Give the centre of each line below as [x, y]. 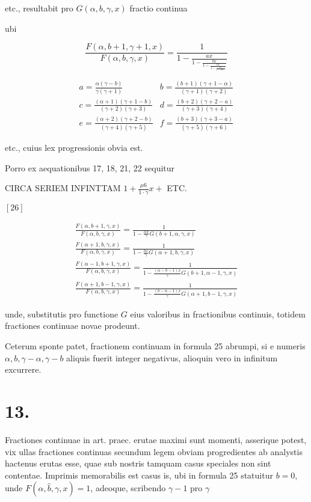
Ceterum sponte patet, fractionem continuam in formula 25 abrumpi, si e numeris [155, 346]
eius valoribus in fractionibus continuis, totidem [218, 314]
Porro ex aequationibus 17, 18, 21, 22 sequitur [90, 167]
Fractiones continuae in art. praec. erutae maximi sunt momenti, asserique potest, [156, 439]
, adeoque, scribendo [128, 488]
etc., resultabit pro [39, 8]
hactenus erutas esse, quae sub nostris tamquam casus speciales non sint [138, 463]
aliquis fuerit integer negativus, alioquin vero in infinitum [172, 357]
